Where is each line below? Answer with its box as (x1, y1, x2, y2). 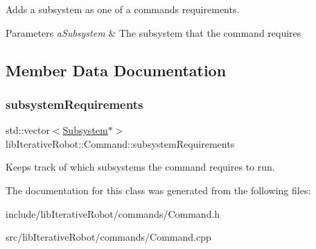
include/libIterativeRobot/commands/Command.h (6, 206, 220, 221)
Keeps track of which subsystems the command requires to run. (6, 160, 275, 174)
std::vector (6, 123, 50, 137)
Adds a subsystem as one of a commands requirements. (6, 2, 240, 16)
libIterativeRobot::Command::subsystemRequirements (6, 136, 235, 151)
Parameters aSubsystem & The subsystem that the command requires (6, 25, 301, 40)
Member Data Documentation (6, 59, 227, 80)
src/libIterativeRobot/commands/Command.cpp (6, 230, 211, 244)
